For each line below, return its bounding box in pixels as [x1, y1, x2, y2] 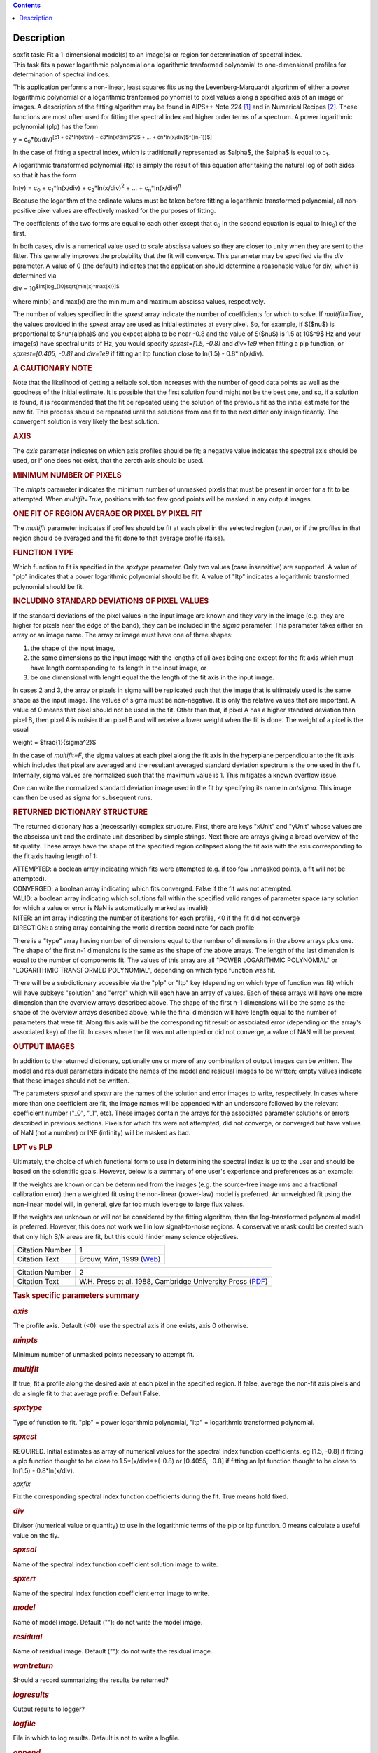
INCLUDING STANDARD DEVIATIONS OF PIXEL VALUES [13, 596, 209, 606]
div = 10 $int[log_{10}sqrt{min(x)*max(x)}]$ [13, 283, 120, 292]
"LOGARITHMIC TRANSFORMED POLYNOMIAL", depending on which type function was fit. [13, 966, 276, 974]
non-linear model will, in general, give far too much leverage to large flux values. [13, 1200, 245, 1208]
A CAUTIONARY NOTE [13, 363, 92, 373]
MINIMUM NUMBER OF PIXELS [13, 470, 122, 480]
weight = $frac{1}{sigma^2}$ [13, 738, 97, 747]
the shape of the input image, [30, 644, 115, 652]
